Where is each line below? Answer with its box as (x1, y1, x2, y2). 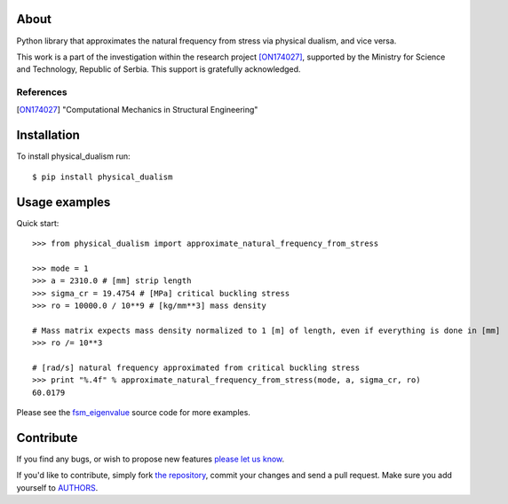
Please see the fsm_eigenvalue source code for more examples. (16, 407, 250, 418)
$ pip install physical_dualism (32, 171, 173, 182)
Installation (16, 128, 80, 143)
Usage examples (16, 194, 111, 209)
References (16, 86, 67, 98)
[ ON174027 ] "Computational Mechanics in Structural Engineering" (16, 105, 258, 115)
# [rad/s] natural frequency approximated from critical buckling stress (32, 362, 361, 373)
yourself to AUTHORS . (16, 482, 99, 492)
